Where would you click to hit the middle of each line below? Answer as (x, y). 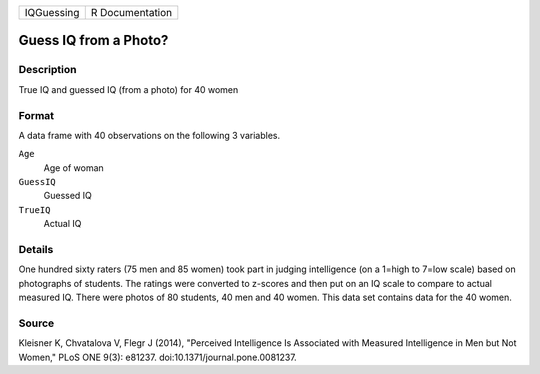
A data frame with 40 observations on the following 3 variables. (149, 135)
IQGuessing (52, 12)
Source (36, 323)
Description (47, 70)
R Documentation (131, 12)
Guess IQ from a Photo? (93, 40)
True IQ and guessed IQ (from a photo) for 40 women (128, 89)
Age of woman (73, 167)
